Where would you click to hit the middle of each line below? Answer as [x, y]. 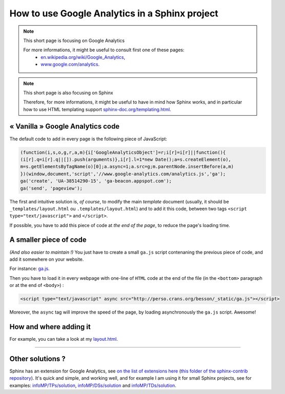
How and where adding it [50, 327]
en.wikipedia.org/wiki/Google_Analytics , [83, 57]
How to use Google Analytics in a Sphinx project [114, 13]
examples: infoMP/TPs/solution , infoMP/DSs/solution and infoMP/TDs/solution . [93, 385]
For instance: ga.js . [29, 268]
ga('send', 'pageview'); [52, 188]
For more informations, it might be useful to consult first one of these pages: [104, 50]
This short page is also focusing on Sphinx [68, 93]
